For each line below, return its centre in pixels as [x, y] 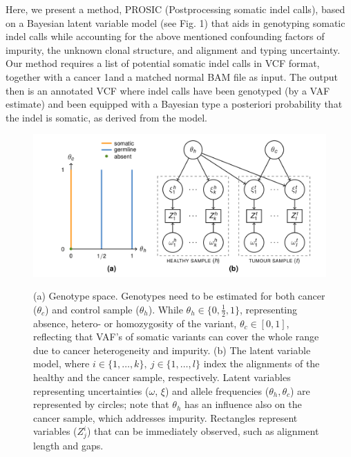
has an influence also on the [243, 404]
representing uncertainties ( [91, 390]
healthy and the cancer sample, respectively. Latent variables [162, 377]
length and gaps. [68, 446]
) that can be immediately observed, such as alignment [203, 431]
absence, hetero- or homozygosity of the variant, [135, 323]
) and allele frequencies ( [217, 390]
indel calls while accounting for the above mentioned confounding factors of [165, 36]
